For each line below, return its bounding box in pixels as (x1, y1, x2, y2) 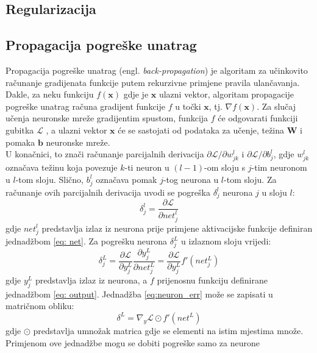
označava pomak (96, 173, 157, 185)
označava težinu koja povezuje (5, 161, 118, 174)
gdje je (123, 88, 149, 101)
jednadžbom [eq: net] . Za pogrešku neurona (5, 235, 168, 248)
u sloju (262, 185, 287, 198)
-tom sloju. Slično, (15, 173, 84, 185)
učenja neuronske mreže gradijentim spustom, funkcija (5, 112, 208, 124)
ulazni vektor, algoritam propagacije (158, 88, 294, 101)
